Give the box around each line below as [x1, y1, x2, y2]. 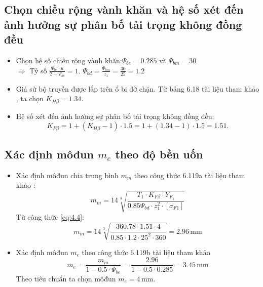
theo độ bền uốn [115, 146, 203, 161]
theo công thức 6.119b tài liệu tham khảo [82, 247, 210, 257]
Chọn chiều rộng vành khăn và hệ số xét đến [4, 2, 244, 17]
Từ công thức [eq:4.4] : [16, 212, 84, 222]
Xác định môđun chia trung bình [16, 170, 119, 180]
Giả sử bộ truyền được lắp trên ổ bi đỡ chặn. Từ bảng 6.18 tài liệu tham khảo [16, 83, 259, 94]
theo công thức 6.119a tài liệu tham [134, 170, 245, 180]
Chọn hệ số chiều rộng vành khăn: [16, 55, 122, 65]
